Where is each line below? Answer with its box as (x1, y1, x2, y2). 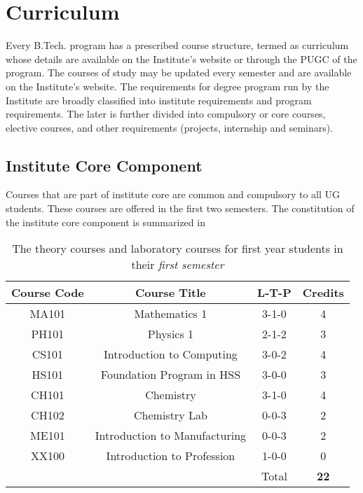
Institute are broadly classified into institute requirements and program (6, 92, 312, 107)
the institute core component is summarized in (6, 214, 205, 229)
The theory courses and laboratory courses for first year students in (12, 240, 343, 257)
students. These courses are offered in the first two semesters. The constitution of (6, 201, 355, 216)
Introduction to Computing (104, 346, 238, 363)
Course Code (11, 284, 84, 301)
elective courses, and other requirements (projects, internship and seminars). (6, 120, 334, 134)
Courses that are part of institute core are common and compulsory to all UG (6, 187, 341, 202)
